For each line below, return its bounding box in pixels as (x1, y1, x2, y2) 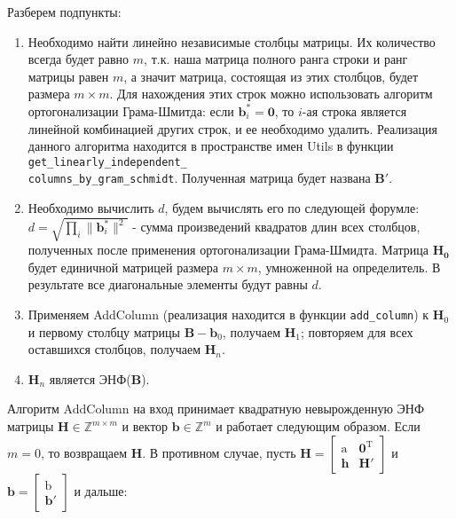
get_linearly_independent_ (28, 155, 187, 169)
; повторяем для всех (300, 322, 413, 341)
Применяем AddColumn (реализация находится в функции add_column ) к (28, 305, 429, 324)
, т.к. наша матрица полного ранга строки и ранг (144, 50, 408, 68)
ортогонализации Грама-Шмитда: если (28, 101, 234, 120)
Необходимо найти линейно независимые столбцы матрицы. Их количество (28, 32, 436, 51)
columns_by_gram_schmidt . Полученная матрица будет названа (28, 169, 371, 187)
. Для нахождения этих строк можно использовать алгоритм (109, 84, 433, 103)
